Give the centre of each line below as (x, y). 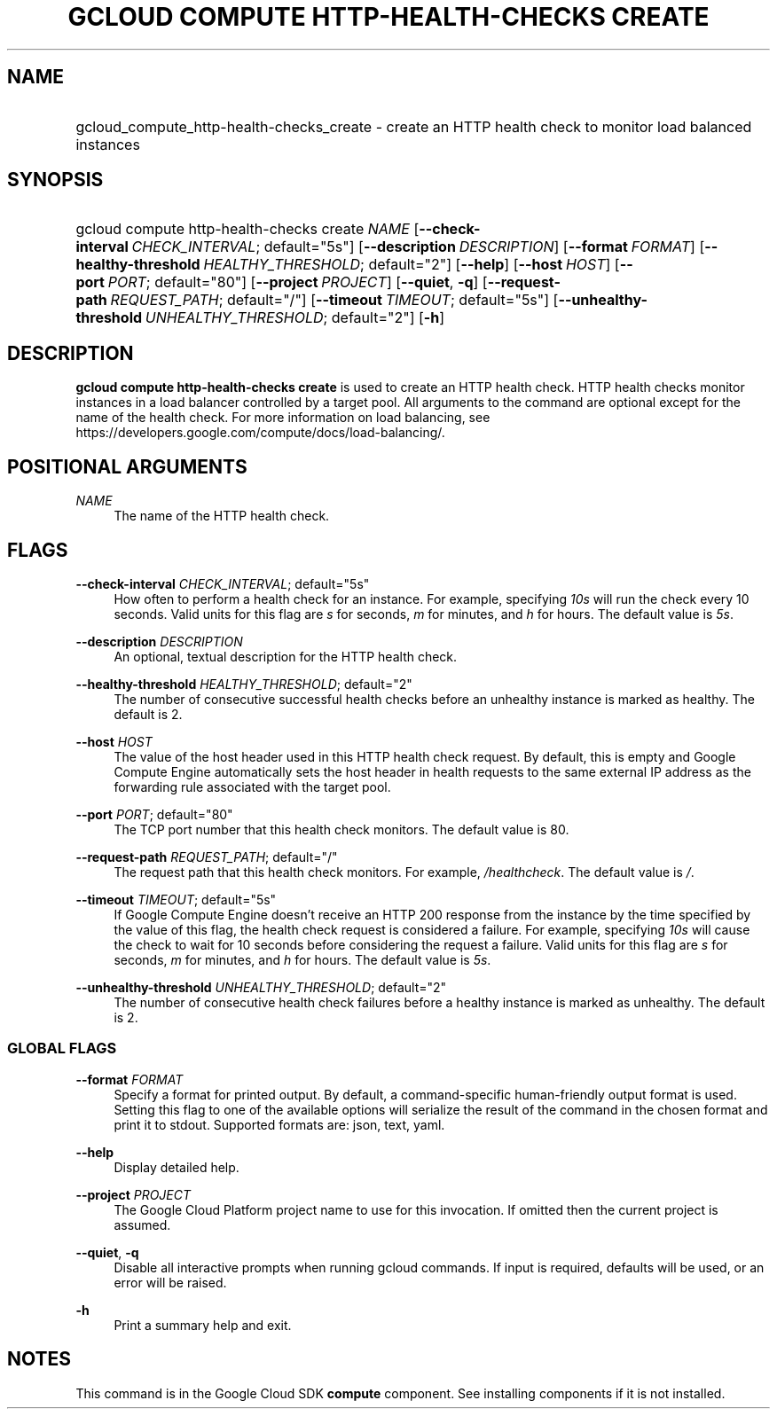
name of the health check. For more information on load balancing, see (283, 418)
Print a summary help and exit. (203, 1325)
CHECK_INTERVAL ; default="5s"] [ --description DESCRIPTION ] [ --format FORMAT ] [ (418, 247)
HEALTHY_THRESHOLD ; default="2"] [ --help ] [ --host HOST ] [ (412, 265)
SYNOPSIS (55, 180)
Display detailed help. (177, 1167)
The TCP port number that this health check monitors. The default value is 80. (341, 829)
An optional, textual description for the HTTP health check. (286, 656)
